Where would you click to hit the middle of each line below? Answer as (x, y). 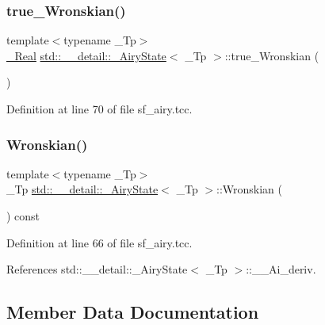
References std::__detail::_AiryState (97, 269)
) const (23, 216)
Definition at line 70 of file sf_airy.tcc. (99, 109)
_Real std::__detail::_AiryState (86, 55)
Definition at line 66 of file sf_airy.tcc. (99, 242)
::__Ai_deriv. (281, 269)
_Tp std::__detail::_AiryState (82, 189)
